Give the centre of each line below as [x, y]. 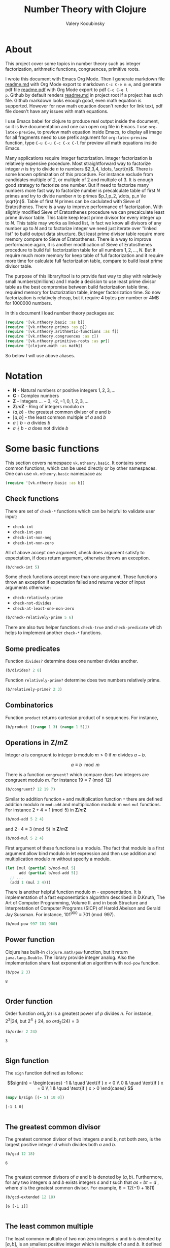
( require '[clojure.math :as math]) [44, 346]
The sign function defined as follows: [44, 1073]
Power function [30, 940]
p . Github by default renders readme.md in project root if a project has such [84, 95]
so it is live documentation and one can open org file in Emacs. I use [76, 126]
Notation [24, 376]
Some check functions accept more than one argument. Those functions [81, 577]
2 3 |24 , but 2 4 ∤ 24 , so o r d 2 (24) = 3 [42, 1021]
